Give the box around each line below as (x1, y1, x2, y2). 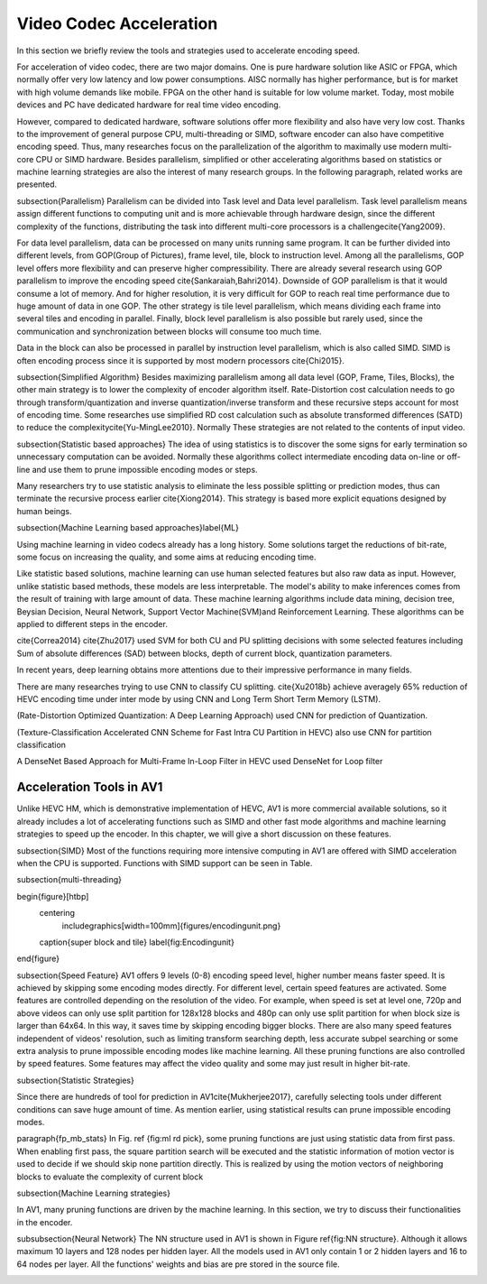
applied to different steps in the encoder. (16, 618, 169, 629)
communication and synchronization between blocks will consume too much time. (16, 326, 322, 337)
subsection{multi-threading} (16, 874, 122, 885)
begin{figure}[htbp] (16, 891, 89, 901)
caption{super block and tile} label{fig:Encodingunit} (39, 937, 234, 947)
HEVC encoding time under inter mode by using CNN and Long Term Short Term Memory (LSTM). (16, 693, 381, 704)
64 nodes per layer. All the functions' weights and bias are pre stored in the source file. (16, 1259, 340, 1270)
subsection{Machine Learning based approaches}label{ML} (16, 522, 239, 533)
